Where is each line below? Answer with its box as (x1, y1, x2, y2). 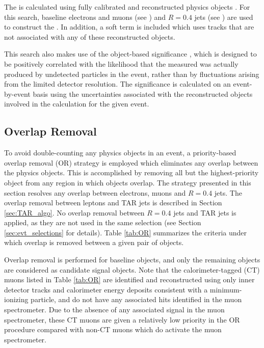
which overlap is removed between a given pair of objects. (4, 237, 184, 248)
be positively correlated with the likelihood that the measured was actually (4, 58, 239, 69)
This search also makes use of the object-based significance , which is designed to (4, 48, 257, 59)
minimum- (209, 284, 242, 295)
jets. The (214, 187, 242, 198)
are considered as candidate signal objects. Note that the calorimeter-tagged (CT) (4, 264, 260, 275)
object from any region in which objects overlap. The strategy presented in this (4, 177, 251, 188)
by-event (4, 88, 31, 99)
